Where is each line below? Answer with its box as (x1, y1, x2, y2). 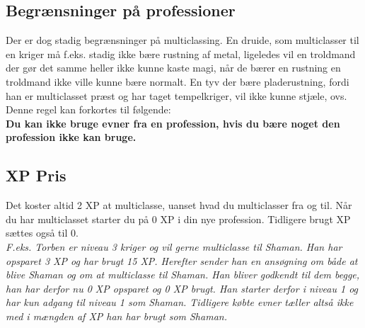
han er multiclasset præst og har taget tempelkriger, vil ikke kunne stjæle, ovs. (6, 88, 347, 103)
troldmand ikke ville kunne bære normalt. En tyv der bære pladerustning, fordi (6, 74, 349, 89)
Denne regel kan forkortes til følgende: (6, 102, 171, 117)
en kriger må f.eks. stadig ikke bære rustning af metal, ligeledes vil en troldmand (6, 46, 356, 61)
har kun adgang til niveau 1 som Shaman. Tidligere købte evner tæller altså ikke (6, 295, 354, 310)
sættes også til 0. (6, 225, 79, 240)
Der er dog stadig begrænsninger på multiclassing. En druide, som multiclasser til (6, 33, 359, 47)
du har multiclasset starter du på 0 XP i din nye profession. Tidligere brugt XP (6, 211, 351, 226)
